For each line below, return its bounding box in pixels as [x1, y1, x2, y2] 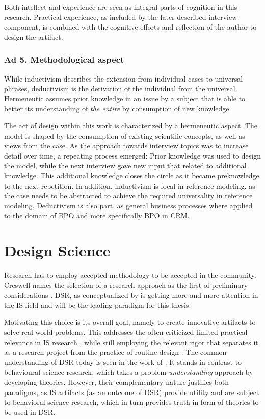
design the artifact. [4, 31, 63, 42]
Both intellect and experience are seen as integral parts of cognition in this [4, 2, 237, 12]
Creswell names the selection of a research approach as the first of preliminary [4, 279, 248, 290]
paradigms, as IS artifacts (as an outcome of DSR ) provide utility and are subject [4, 386, 259, 397]
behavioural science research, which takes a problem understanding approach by [4, 366, 253, 377]
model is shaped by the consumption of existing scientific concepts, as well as [4, 130, 245, 141]
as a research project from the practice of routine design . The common [4, 347, 227, 357]
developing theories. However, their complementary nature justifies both [4, 376, 229, 387]
